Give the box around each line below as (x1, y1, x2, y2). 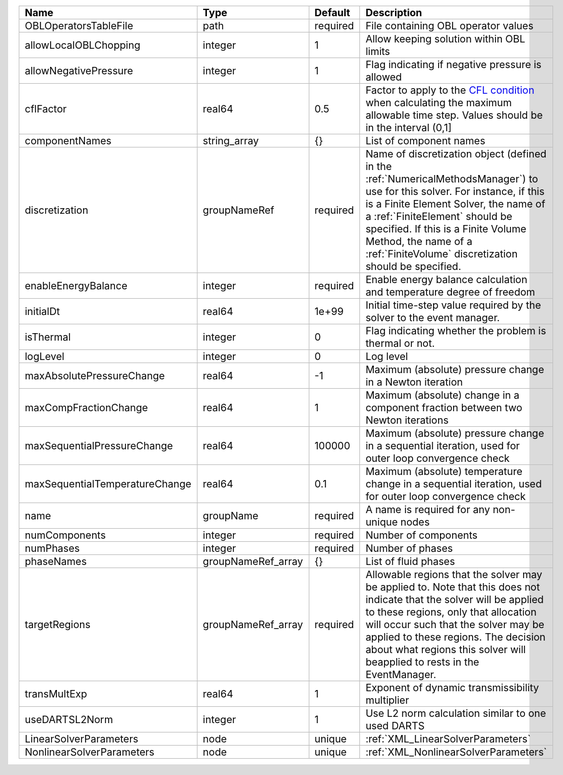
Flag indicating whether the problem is (365, 324, 547, 337)
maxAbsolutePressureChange (24, 369, 165, 382)
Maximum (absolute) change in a (365, 388, 520, 402)
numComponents (24, 528, 107, 542)
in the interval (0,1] (365, 121, 452, 134)
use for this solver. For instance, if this (365, 185, 545, 198)
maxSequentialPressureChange (24, 439, 174, 452)
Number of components (365, 528, 478, 542)
